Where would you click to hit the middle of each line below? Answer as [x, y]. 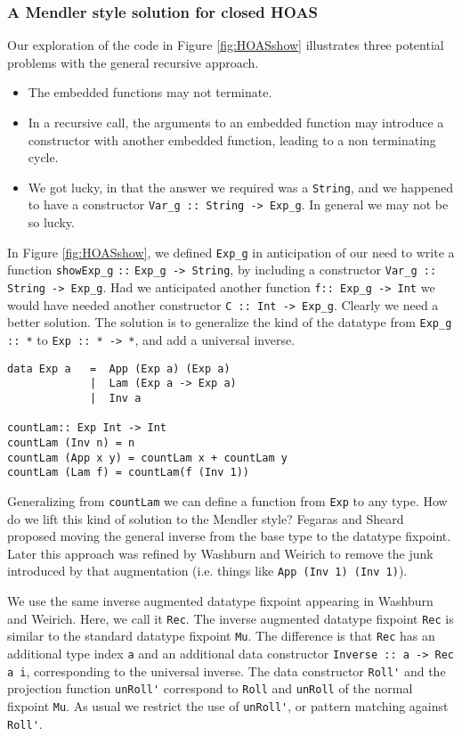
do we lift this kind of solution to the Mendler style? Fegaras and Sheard [206, 518]
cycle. [43, 157]
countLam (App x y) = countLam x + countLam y [147, 458]
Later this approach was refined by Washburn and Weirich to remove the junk [220, 553]
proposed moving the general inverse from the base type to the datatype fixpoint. [229, 536]
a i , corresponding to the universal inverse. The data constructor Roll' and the [227, 671]
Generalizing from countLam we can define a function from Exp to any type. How [227, 500]
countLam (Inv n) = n [71, 442]
